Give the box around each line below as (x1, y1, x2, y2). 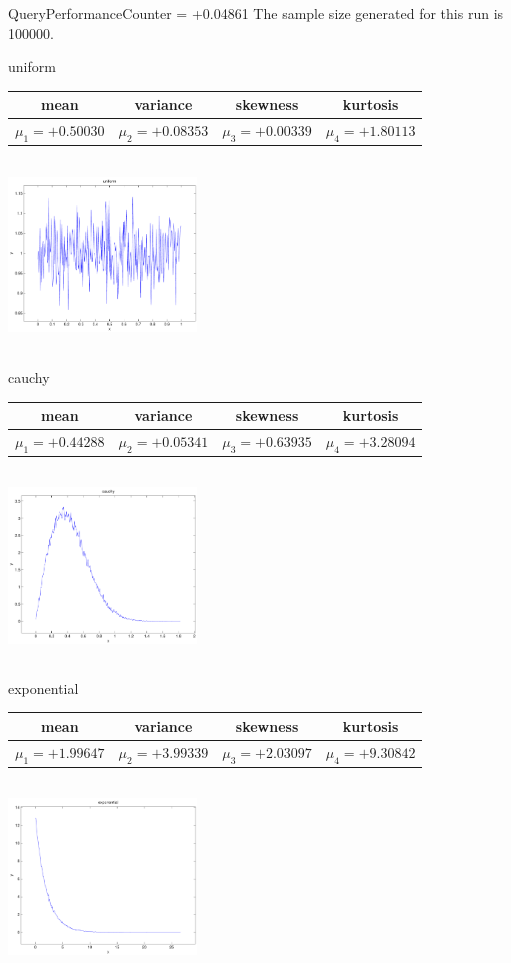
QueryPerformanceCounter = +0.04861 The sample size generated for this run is (8, 3, 504, 23)
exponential (8, 677, 79, 698)
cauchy (8, 366, 50, 387)
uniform (8, 56, 56, 77)
